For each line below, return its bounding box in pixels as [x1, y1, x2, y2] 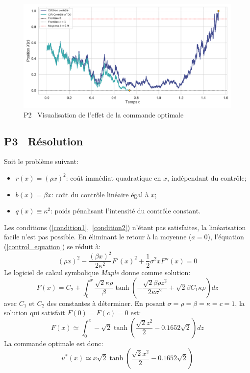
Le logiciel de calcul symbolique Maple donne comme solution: [4, 267, 191, 278]
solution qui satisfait [4, 307, 65, 318]
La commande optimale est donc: [4, 338, 103, 348]
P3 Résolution [4, 133, 83, 148]
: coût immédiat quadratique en [66, 172, 161, 183]
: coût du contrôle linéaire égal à [51, 189, 149, 199]
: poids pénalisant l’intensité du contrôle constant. [50, 206, 200, 216]
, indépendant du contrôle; [167, 172, 247, 183]
